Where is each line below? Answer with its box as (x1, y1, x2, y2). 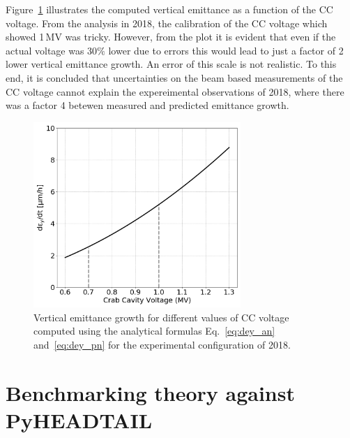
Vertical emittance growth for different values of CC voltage (33, 309, 289, 324)
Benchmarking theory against (6, 378, 295, 407)
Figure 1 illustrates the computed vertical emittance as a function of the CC (6, 2, 333, 16)
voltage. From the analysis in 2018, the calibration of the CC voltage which (6, 15, 328, 30)
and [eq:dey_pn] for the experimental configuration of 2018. (33, 337, 291, 352)
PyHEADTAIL (6, 406, 153, 435)
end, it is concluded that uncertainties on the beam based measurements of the (6, 70, 343, 85)
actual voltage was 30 (6, 43, 98, 57)
